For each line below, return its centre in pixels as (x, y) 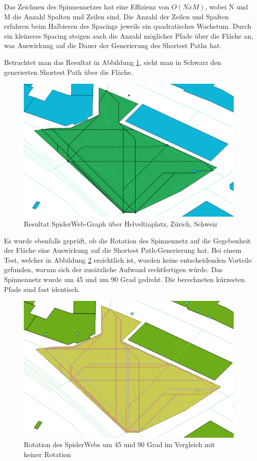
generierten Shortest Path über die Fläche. (69, 72)
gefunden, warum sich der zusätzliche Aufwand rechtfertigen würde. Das (113, 269)
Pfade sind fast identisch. (42, 289)
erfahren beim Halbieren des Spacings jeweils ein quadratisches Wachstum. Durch (128, 26)
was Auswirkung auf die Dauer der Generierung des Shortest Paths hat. (113, 45)
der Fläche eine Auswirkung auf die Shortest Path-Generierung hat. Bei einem (123, 250)
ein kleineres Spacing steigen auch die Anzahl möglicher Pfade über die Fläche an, (129, 35)
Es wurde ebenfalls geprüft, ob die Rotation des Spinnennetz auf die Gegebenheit (128, 240)
